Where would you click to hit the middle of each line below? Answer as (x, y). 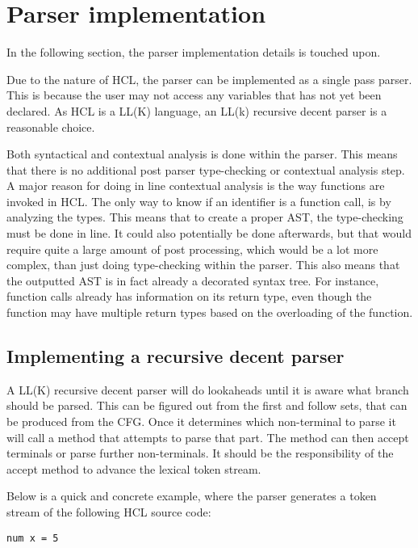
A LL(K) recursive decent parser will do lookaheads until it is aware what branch (208, 389)
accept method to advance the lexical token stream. (134, 468)
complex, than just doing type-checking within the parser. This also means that (203, 265)
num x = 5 (33, 538)
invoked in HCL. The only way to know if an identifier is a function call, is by (199, 201)
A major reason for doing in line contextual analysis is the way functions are (196, 185)
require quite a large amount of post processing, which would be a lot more (192, 249)
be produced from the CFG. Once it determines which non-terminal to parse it (201, 422)
